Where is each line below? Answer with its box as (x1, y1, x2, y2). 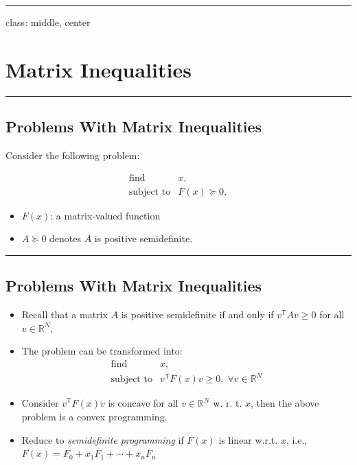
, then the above (251, 396, 319, 410)
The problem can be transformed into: (21, 344, 183, 358)
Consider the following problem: (5, 147, 140, 162)
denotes (49, 231, 82, 246)
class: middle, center (5, 15, 91, 29)
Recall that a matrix (21, 307, 108, 321)
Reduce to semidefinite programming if (21, 432, 184, 446)
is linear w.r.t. (218, 432, 278, 446)
